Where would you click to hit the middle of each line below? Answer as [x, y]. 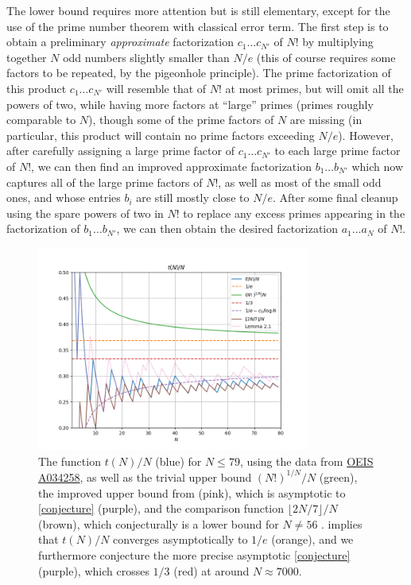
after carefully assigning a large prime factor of [120, 151]
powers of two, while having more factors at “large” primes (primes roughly [190, 104]
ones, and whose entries [64, 198]
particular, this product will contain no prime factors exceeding [161, 135]
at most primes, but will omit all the [314, 88]
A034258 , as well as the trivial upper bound [145, 477]
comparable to [41, 120]
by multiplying [338, 42]
